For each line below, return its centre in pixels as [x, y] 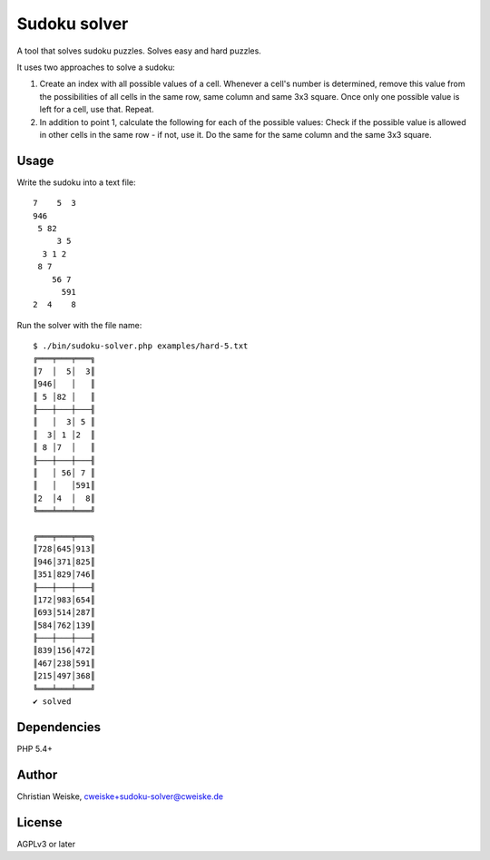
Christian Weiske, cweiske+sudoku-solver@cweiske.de [120, 796]
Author [37, 774]
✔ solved [52, 702]
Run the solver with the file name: [79, 325]
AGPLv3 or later [46, 844]
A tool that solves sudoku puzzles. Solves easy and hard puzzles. [139, 51]
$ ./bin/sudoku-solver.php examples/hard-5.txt [141, 346]
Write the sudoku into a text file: [76, 182]
